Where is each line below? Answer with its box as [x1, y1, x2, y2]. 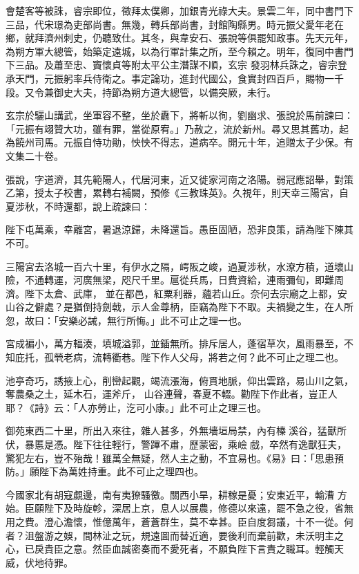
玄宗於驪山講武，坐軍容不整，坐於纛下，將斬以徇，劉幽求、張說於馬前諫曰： [6, 108, 353, 122]
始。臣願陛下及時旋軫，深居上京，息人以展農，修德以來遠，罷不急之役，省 [6, 501, 344, 515]
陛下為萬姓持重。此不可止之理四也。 [39, 464, 204, 479]
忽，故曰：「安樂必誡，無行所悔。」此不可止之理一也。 [6, 313, 247, 327]
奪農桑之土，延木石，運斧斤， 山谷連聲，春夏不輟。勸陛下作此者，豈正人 [6, 387, 338, 401]
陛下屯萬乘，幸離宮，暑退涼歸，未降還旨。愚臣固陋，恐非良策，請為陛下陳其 [6, 222, 353, 237]
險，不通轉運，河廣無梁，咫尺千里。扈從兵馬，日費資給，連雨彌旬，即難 [6, 272, 334, 287]
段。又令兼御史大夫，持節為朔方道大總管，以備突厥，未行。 [6, 84, 276, 99]
